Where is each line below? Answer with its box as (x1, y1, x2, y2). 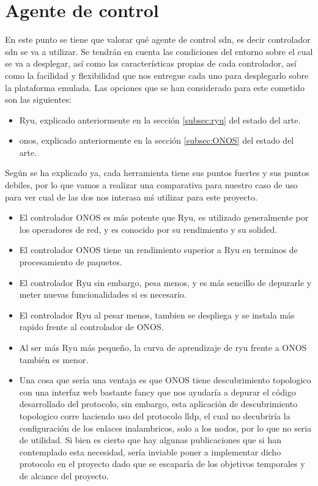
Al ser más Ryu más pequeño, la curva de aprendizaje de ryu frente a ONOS (19, 341, 307, 353)
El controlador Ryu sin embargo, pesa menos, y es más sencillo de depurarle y (19, 276, 312, 289)
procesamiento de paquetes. (19, 256, 122, 268)
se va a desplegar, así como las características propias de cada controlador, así (5, 57, 297, 70)
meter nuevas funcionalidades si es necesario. (19, 288, 187, 301)
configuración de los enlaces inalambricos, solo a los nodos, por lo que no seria (19, 421, 312, 434)
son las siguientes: (5, 93, 72, 106)
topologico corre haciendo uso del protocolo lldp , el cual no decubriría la (19, 409, 290, 422)
